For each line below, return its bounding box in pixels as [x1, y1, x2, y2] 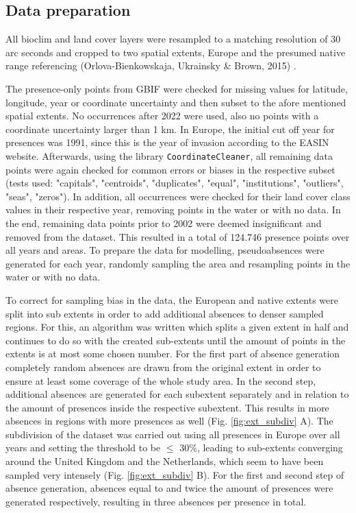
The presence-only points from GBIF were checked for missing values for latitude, [5, 81, 348, 95]
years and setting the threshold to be [5, 440, 161, 455]
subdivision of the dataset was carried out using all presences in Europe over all [5, 427, 340, 441]
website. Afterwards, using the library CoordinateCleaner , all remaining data [5, 148, 333, 163]
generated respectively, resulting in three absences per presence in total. [5, 494, 307, 508]
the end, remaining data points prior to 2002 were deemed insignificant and [5, 215, 322, 230]
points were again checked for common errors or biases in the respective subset [5, 162, 335, 176]
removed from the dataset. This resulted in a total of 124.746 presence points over [5, 229, 350, 243]
